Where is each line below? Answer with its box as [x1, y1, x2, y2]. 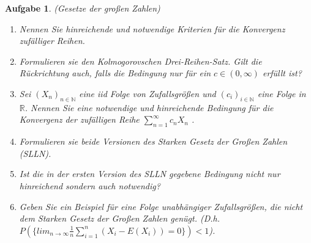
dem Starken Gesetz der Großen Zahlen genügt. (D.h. [19, 212, 220, 225]
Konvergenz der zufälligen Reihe [19, 113, 140, 126]
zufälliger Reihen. [19, 34, 85, 47]
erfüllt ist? [262, 67, 302, 79]
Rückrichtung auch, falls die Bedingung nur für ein [19, 67, 211, 79]
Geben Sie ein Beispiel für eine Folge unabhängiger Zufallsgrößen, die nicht [19, 200, 303, 212]
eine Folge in [257, 87, 306, 100]
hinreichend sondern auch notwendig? [19, 179, 160, 192]
